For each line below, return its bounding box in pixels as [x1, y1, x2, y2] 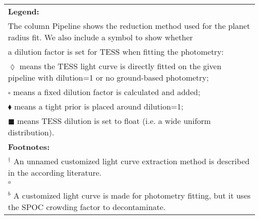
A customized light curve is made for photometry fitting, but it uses [13, 189, 251, 201]
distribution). [8, 126, 54, 138]
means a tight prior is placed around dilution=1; [14, 101, 184, 112]
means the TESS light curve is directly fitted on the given [19, 60, 222, 72]
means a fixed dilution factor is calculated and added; [13, 86, 200, 98]
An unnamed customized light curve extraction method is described [13, 155, 250, 167]
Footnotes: [8, 141, 50, 152]
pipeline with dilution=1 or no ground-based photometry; [8, 72, 209, 83]
